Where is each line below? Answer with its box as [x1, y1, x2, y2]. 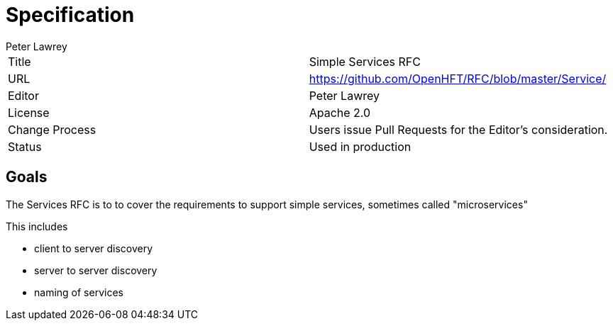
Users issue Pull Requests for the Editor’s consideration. [309, 122, 608, 137]
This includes [6, 220, 68, 232]
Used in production [309, 139, 412, 154]
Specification [6, 3, 135, 27]
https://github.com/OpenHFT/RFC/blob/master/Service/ [309, 71, 607, 86]
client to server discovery [34, 242, 153, 254]
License [8, 105, 50, 120]
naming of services [34, 286, 123, 298]
